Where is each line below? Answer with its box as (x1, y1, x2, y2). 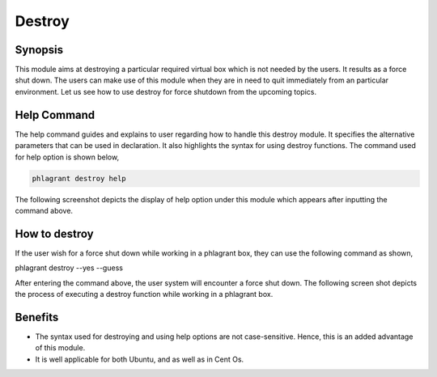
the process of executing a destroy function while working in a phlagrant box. (15, 289, 274, 299)
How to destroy (15, 227, 94, 240)
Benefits (15, 310, 59, 324)
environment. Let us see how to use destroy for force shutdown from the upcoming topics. (15, 87, 317, 96)
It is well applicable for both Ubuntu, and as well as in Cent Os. (35, 354, 244, 364)
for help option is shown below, (15, 152, 120, 162)
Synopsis (15, 43, 64, 57)
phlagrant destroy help (32, 174, 127, 183)
